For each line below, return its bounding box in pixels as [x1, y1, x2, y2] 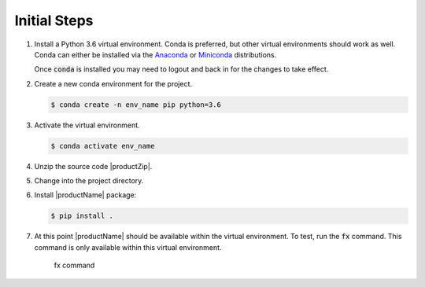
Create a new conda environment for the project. [34, 79, 193, 88]
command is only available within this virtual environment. [34, 242, 222, 252]
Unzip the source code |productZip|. [34, 161, 153, 171]
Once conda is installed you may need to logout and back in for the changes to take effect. [34, 64, 329, 74]
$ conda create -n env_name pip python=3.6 [50, 100, 222, 109]
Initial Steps [14, 12, 94, 29]
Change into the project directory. [34, 176, 144, 186]
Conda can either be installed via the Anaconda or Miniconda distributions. [34, 50, 277, 59]
